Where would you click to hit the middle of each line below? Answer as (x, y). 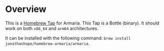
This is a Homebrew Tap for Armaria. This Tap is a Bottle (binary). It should (82, 23)
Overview (26, 9)
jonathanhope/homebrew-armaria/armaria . (47, 43)
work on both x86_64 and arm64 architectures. (52, 28)
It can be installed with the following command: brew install (68, 38)
